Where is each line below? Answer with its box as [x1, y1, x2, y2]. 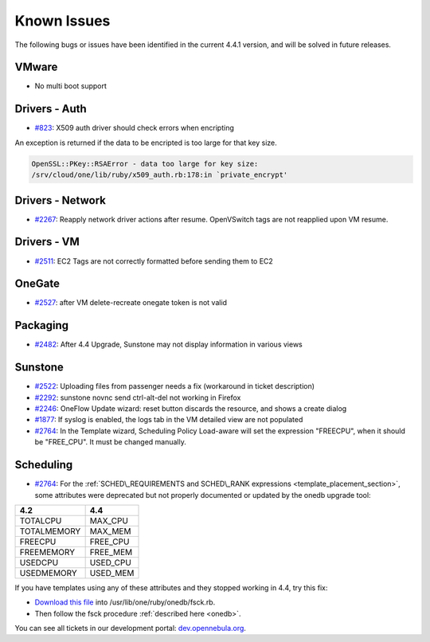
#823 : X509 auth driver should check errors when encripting [34, 123, 234, 133]
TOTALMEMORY [19, 526, 81, 537]
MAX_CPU [89, 515, 129, 526]
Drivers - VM [14, 235, 80, 249]
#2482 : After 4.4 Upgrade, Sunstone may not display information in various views [34, 339, 303, 350]
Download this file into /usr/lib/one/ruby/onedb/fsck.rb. [34, 597, 216, 607]
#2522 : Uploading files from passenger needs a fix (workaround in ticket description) [34, 382, 315, 391]
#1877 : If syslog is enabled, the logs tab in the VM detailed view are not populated [34, 415, 303, 425]
